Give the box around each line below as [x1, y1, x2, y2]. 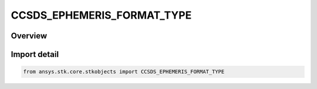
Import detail [11, 49, 59, 59]
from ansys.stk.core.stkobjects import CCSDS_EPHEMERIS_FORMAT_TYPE [23, 69, 225, 75]
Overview [11, 31, 48, 41]
